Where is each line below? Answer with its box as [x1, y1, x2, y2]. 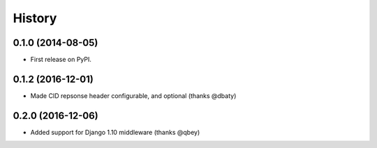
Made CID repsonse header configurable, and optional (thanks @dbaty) [30, 91, 237, 100]
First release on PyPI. [30, 56, 92, 64]
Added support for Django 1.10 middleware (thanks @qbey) [30, 128, 200, 136]
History [13, 10, 57, 26]
